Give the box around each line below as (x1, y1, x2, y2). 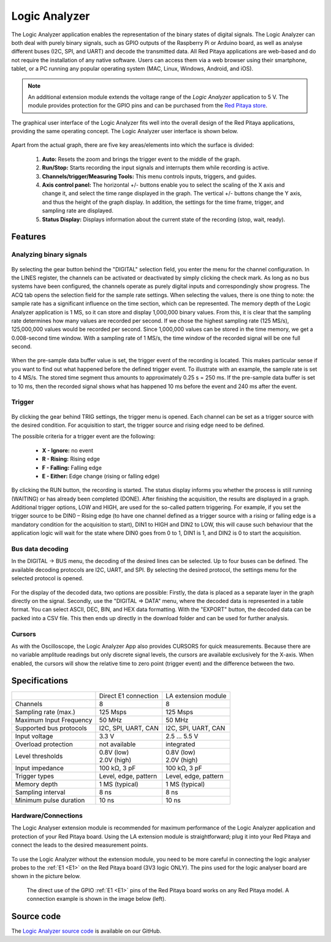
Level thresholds (15, 752, 63, 760)
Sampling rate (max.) (15, 707, 76, 716)
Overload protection (15, 740, 74, 749)
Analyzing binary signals (11, 251, 87, 259)
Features (11, 232, 46, 242)
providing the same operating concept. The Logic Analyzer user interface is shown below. (11, 128, 238, 135)
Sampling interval (15, 788, 66, 796)
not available (99, 740, 136, 749)
